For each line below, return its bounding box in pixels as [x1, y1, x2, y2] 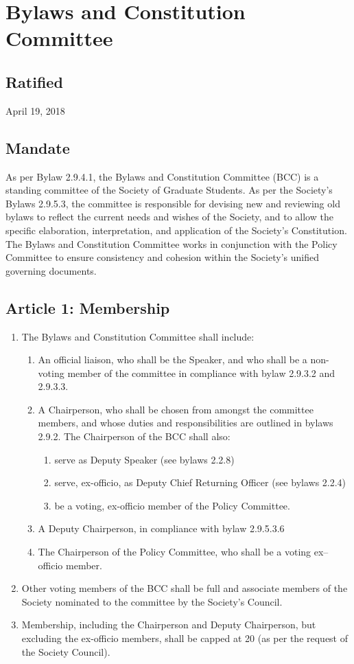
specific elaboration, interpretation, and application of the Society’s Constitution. [5, 222, 347, 237]
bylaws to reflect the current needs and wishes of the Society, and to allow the [5, 209, 333, 224]
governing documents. [5, 263, 97, 277]
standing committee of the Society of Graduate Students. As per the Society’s [5, 183, 333, 197]
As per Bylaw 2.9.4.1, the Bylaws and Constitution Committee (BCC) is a [5, 169, 319, 183]
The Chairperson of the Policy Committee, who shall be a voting [38, 545, 311, 559]
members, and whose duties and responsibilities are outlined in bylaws [38, 415, 333, 430]
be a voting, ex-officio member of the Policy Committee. [54, 498, 290, 512]
